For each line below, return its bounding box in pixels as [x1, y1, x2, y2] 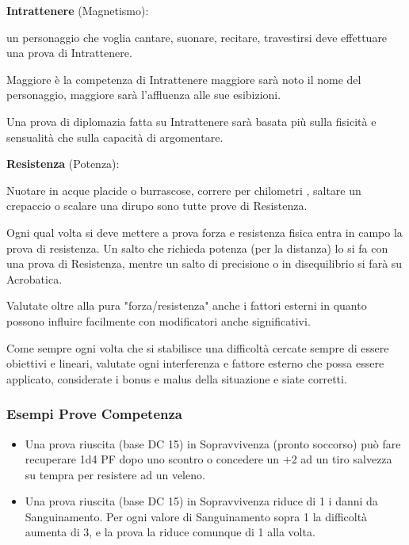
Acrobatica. [6, 270, 63, 287]
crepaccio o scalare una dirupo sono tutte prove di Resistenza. [6, 197, 308, 214]
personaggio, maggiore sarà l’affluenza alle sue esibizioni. [6, 86, 281, 103]
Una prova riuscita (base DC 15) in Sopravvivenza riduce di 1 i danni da [25, 493, 378, 509]
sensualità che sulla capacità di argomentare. [6, 128, 224, 145]
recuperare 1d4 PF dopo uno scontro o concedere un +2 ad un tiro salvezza [25, 451, 392, 467]
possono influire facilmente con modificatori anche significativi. [6, 312, 311, 329]
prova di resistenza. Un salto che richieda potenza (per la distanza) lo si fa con [6, 239, 388, 256]
